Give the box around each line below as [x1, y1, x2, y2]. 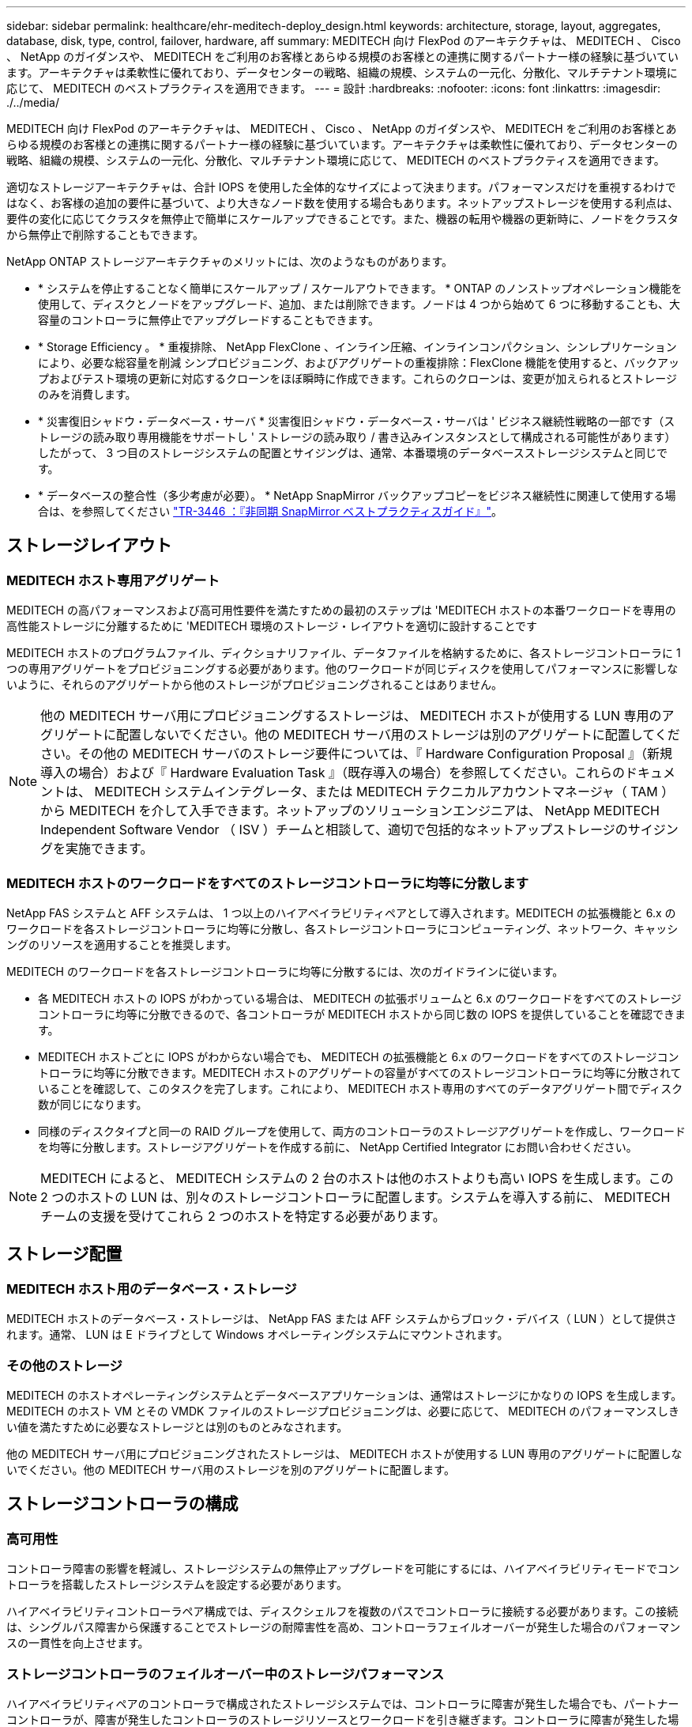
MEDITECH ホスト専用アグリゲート [6, 572, 220, 588]
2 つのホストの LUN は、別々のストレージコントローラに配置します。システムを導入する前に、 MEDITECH [40, 1188, 671, 1205]
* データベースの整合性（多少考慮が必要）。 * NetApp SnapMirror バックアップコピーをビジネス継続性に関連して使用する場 [38, 489, 676, 502]
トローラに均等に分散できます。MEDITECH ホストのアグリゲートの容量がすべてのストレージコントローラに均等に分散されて [38, 1065, 682, 1079]
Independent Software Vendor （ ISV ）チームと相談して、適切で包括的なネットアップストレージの [40, 822, 628, 838]
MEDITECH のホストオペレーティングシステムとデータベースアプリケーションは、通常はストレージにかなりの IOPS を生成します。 [6, 1388, 683, 1402]
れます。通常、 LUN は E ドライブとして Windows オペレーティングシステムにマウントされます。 [6, 1328, 509, 1342]
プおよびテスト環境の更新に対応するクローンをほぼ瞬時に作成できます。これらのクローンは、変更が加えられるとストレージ [38, 372, 677, 385]
